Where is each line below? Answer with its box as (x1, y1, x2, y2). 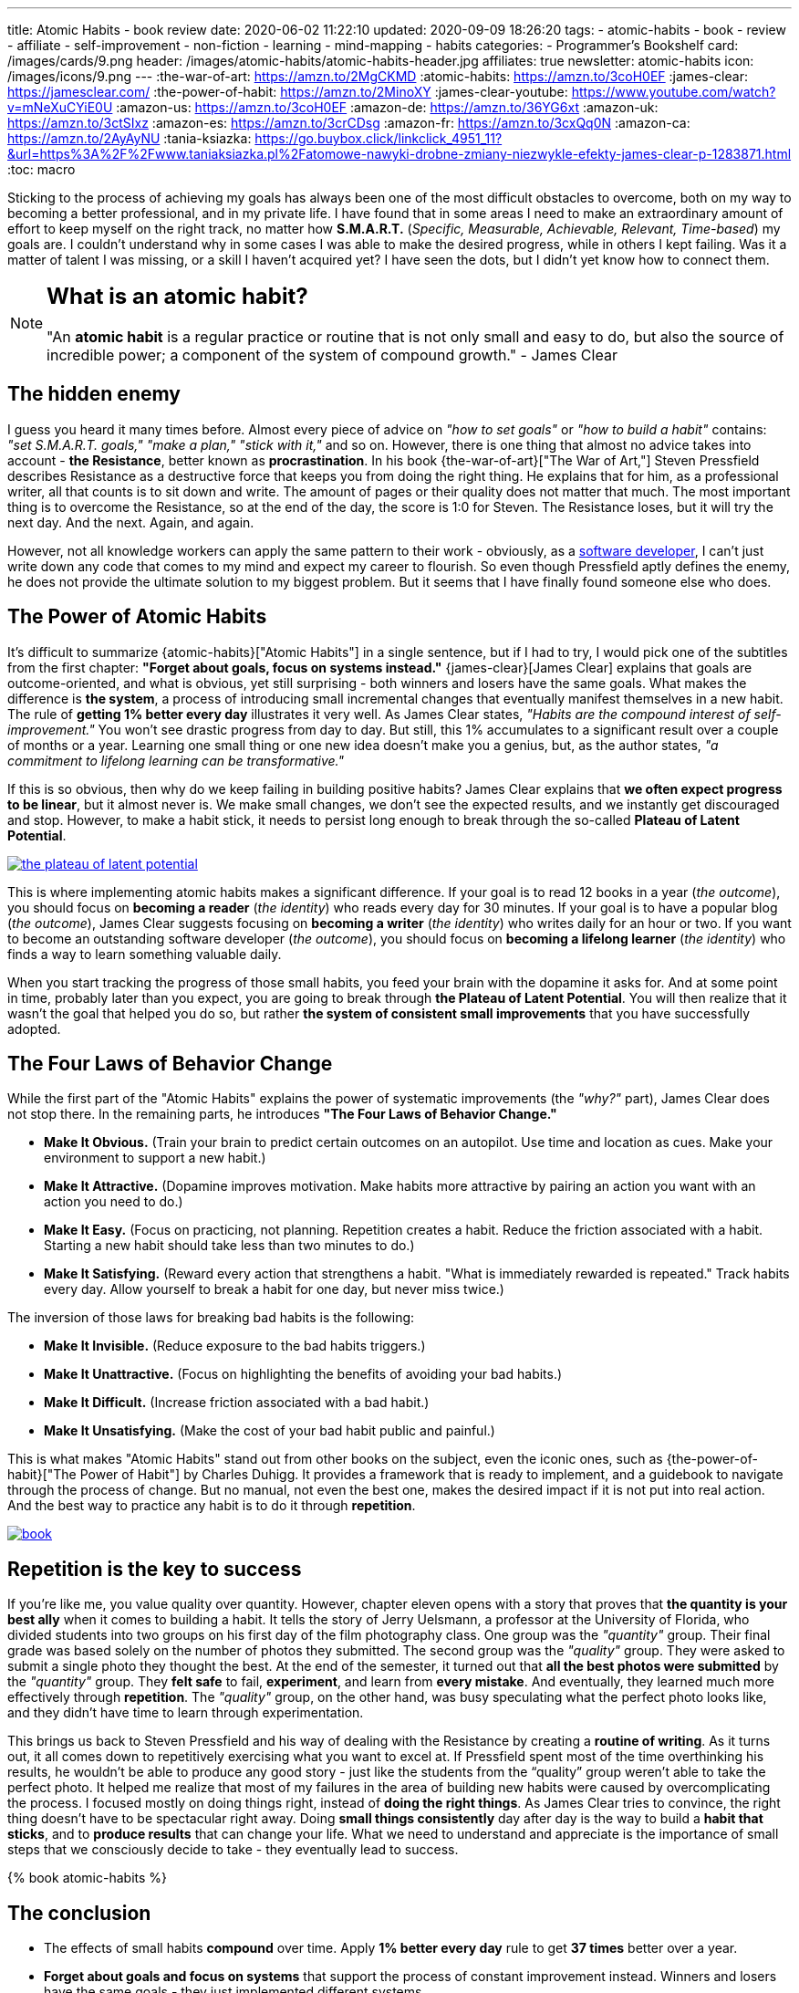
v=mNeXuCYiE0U (7, 99, 113, 115)
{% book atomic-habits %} (7, 1870, 168, 1886)
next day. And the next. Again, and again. (7, 514, 254, 530)
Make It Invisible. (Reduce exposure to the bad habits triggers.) (44, 1338, 426, 1354)
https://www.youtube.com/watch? (571, 84, 776, 99)
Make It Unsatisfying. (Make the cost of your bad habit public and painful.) (44, 1423, 495, 1439)
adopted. (7, 1020, 61, 1037)
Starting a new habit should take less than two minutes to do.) (44, 1237, 415, 1254)
